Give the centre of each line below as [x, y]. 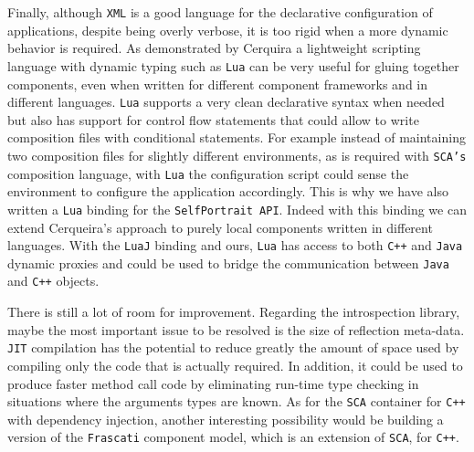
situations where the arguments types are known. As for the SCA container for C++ [237, 401]
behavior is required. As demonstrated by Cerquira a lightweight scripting [214, 48]
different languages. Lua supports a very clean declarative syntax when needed [226, 102]
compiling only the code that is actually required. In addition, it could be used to [235, 365]
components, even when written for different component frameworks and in [218, 84]
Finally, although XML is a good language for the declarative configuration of [220, 12]
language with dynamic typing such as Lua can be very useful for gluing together [233, 65]
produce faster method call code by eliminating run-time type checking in [213, 383]
